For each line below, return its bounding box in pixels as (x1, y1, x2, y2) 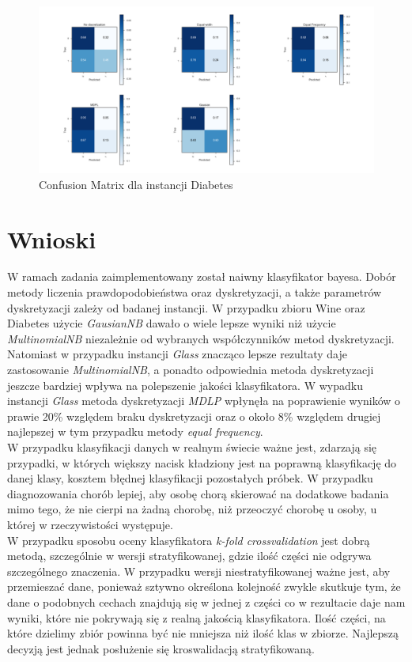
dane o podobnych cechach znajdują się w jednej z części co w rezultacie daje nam (7, 593, 406, 610)
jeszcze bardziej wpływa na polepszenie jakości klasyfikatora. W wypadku (7, 376, 363, 393)
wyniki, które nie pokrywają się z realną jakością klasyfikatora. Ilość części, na (7, 609, 386, 626)
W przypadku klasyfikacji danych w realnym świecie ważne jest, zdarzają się (7, 439, 377, 456)
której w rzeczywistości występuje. (7, 516, 173, 532)
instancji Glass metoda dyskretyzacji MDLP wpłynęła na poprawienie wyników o (7, 392, 401, 409)
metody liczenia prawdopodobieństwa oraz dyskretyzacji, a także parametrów (7, 284, 382, 301)
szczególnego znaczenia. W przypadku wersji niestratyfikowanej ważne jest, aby (7, 562, 391, 579)
